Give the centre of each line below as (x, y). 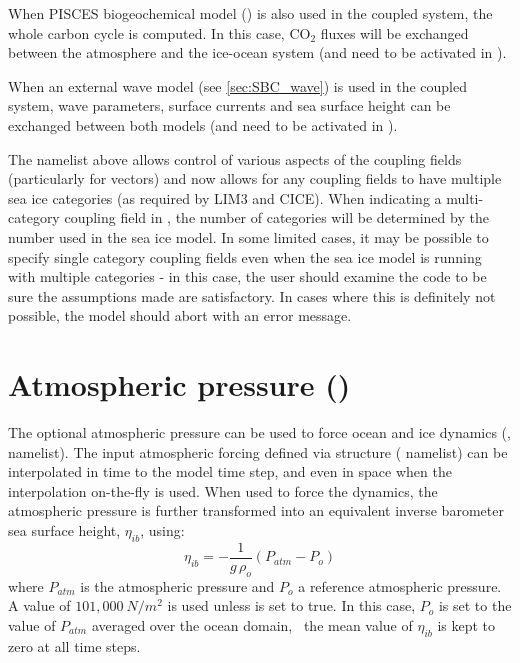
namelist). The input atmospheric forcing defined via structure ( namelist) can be (258, 451)
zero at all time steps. (74, 645)
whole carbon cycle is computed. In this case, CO (159, 32)
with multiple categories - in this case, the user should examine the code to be (247, 276)
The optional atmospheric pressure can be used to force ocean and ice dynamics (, (259, 432)
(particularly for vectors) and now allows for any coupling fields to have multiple (255, 178)
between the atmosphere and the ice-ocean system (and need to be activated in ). (257, 52)
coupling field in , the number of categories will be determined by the (276, 217)
